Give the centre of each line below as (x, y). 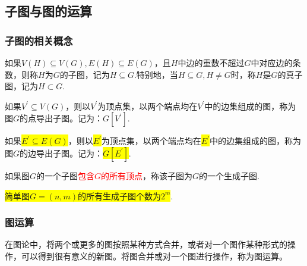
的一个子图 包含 (66, 175)
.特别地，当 (156, 74)
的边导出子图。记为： (61, 153)
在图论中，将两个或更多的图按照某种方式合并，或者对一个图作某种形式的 (146, 244)
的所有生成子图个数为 (120, 195)
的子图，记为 (85, 74)
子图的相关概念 (39, 40)
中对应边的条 (276, 62)
